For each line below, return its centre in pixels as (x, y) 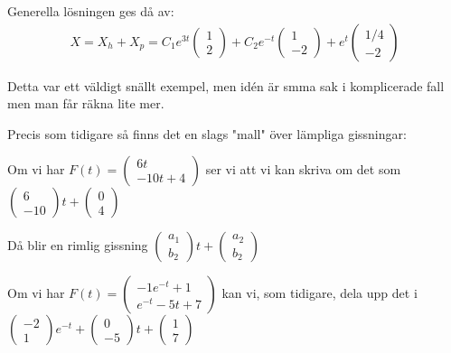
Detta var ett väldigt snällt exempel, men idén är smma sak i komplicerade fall (226, 85)
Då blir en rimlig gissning (78, 245)
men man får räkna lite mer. (86, 103)
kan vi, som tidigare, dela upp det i (319, 293)
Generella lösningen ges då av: (91, 11)
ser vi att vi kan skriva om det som (303, 169)
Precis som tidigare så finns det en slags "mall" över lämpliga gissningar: (207, 133)
